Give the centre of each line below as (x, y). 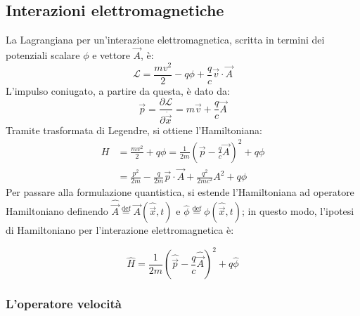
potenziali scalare (43, 55)
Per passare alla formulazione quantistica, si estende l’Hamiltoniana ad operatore (180, 192)
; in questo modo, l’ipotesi (298, 211)
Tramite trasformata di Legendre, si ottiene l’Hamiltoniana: (134, 130)
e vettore (111, 55)
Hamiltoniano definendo (57, 211)
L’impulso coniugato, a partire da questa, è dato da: (118, 90)
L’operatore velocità (64, 304)
